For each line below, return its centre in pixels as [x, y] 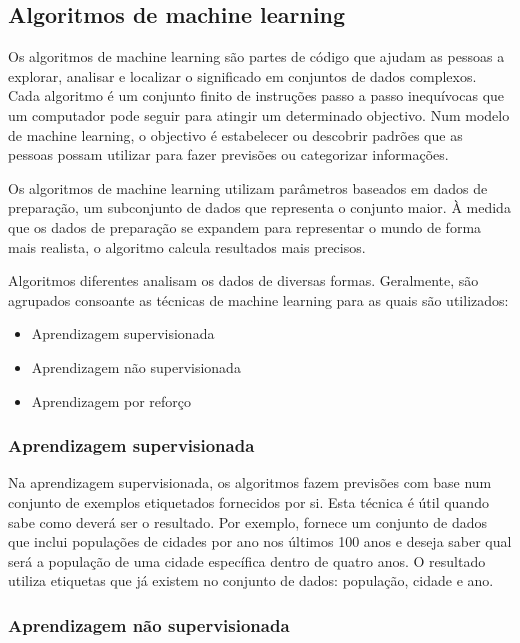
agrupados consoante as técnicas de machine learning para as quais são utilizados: [258, 299]
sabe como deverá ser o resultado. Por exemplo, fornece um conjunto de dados [247, 521]
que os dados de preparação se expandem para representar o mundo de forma [245, 226]
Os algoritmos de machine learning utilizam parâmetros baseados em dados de [248, 187]
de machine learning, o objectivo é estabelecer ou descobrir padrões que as [235, 134]
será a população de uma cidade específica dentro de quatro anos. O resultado [247, 560]
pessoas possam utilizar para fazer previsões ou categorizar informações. [228, 154]
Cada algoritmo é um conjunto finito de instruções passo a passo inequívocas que [256, 95]
